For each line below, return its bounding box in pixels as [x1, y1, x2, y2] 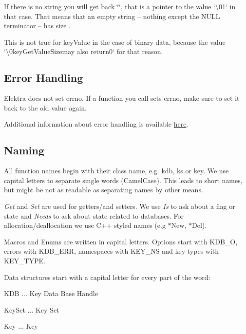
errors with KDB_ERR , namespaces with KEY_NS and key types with [4, 246, 219, 256]
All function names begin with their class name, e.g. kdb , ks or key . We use [4, 166, 229, 176]
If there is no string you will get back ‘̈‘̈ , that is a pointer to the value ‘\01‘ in [4, 1, 236, 11]
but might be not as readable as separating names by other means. [4, 185, 203, 195]
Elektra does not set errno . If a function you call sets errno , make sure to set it [4, 93, 240, 103]
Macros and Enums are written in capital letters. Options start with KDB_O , [4, 236, 238, 246]
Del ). [191, 220, 207, 230]
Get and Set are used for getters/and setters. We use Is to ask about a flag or [4, 201, 235, 211]
